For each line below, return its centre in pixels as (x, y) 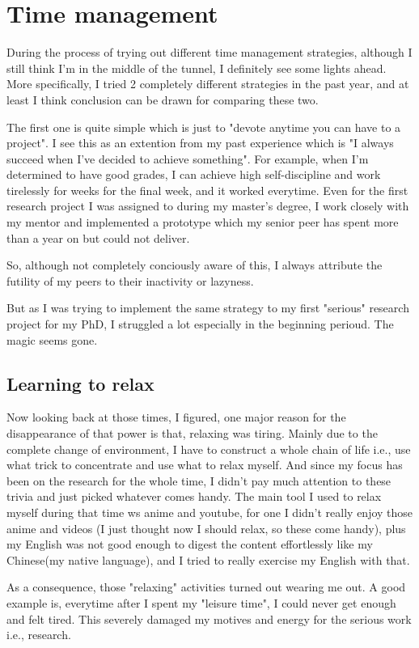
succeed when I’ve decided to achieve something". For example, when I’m (188, 158)
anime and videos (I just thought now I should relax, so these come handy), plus (206, 528)
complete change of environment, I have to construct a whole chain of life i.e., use (209, 449)
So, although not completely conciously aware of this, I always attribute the (195, 265)
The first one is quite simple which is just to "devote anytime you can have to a (204, 127)
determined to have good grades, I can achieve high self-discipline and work (194, 174)
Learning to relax (80, 383)
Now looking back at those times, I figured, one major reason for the (176, 417)
